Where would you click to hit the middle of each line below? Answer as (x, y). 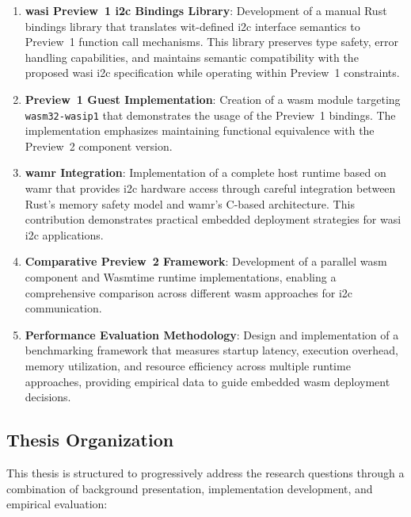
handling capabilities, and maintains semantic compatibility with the (192, 57)
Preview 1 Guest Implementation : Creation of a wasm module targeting (213, 99)
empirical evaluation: (57, 504)
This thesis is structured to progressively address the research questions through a (205, 472)
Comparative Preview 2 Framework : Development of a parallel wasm (206, 261)
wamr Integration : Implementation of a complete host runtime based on (205, 172)
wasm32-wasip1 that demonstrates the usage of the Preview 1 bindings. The (210, 115)
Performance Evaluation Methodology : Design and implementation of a (212, 334)
